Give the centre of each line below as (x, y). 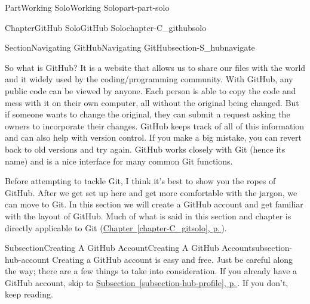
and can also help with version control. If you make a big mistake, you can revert (153, 137)
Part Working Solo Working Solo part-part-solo (87, 7)
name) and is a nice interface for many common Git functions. (119, 161)
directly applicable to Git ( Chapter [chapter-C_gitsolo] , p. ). (116, 227)
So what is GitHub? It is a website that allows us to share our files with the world (155, 67)
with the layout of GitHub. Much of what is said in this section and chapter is (148, 215)
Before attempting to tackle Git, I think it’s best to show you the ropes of (140, 181)
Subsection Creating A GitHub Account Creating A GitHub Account (128, 248)
